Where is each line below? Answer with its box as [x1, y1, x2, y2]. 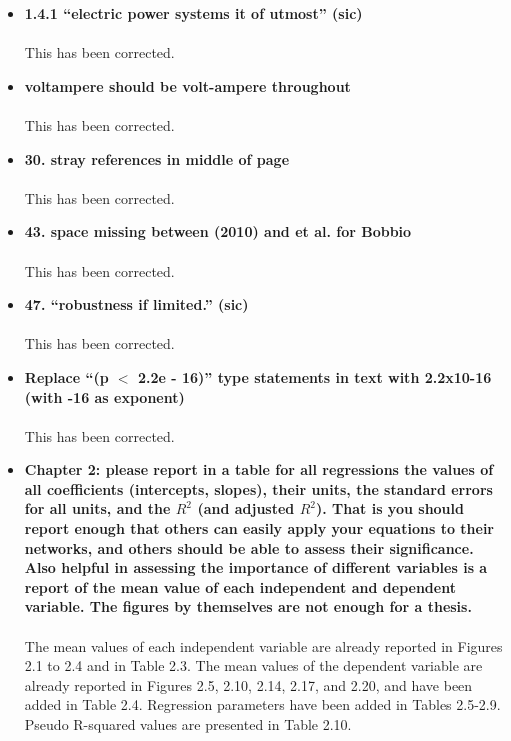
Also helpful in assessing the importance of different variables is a [24, 557, 488, 578]
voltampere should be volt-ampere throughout [24, 75, 351, 96]
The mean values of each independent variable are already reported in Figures [24, 635, 503, 656]
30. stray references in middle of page [24, 148, 290, 169]
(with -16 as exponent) [24, 386, 185, 407]
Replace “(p [24, 366, 109, 387]
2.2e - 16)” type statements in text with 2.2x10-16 [137, 366, 492, 387]
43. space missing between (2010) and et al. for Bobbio [24, 221, 412, 242]
